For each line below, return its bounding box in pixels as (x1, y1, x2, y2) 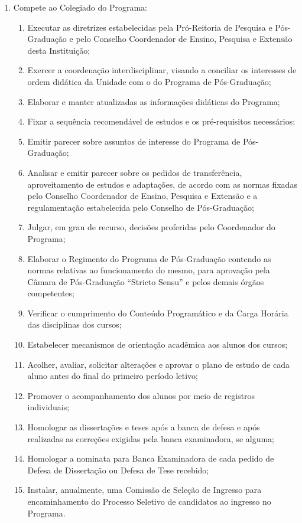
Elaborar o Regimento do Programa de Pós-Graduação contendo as (27, 252, 271, 264)
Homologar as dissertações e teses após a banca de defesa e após (27, 421, 260, 433)
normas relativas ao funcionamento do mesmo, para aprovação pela (27, 264, 270, 276)
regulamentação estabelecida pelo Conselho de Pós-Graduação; (27, 201, 254, 213)
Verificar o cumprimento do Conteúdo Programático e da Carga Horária (27, 306, 288, 319)
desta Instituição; (27, 44, 90, 56)
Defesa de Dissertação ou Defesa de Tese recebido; (27, 463, 209, 476)
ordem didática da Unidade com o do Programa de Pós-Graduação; (27, 75, 271, 87)
